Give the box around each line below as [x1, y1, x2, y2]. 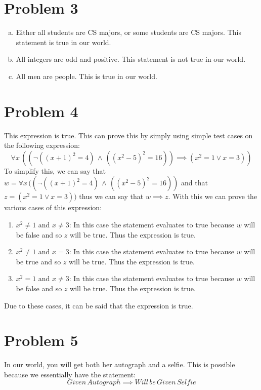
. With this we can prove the [168, 191, 257, 202]
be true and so [16, 256, 61, 266]
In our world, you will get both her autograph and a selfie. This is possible [4, 359, 235, 370]
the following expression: [4, 140, 80, 150]
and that [181, 177, 208, 188]
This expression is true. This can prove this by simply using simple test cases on [4, 130, 253, 140]
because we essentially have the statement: [4, 369, 136, 379]
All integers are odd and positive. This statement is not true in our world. [16, 54, 246, 64]
